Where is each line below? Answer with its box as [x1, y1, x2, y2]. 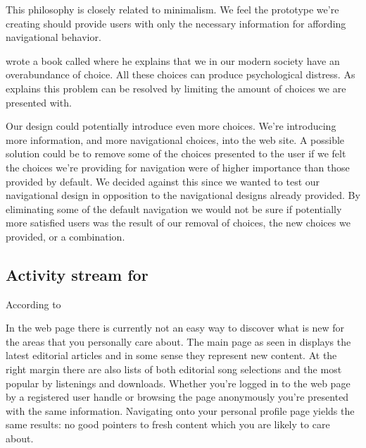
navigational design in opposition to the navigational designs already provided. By [6, 188, 360, 202]
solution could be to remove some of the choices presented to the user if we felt [6, 146, 346, 161]
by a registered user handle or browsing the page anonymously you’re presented [6, 389, 349, 404]
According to [6, 296, 61, 311]
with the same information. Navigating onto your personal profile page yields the [6, 403, 355, 418]
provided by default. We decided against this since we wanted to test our [6, 174, 320, 188]
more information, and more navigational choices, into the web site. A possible [6, 132, 345, 147]
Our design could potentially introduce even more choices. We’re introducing [6, 119, 336, 133]
